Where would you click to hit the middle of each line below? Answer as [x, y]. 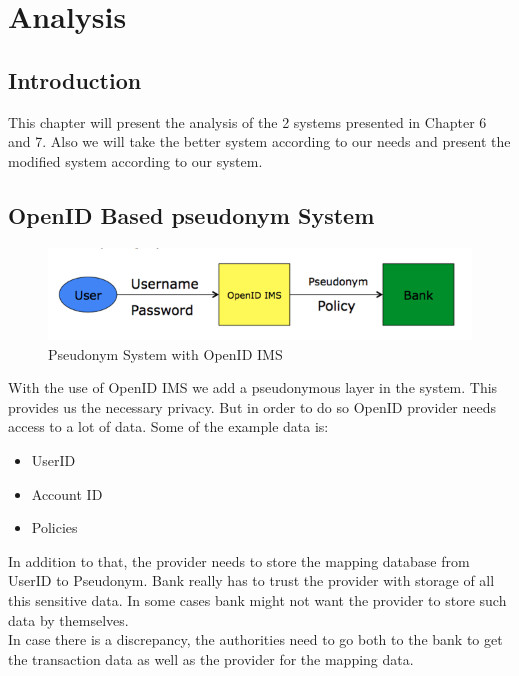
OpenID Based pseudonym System [191, 214]
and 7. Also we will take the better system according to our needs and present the [259, 141]
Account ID [67, 493]
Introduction [75, 79]
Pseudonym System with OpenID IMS [165, 353]
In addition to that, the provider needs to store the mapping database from [239, 560]
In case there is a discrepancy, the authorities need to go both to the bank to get [255, 639]
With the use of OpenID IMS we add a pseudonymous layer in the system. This [253, 387]
